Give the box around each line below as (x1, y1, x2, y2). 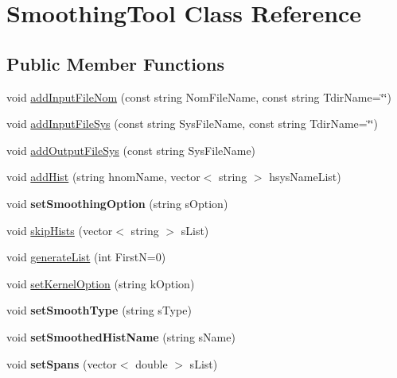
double (135, 355, 168, 372)
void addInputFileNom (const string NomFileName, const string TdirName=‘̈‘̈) (6, 88, 391, 105)
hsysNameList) (269, 168, 341, 185)
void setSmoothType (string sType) (6, 302, 192, 318)
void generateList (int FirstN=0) (6, 249, 166, 265)
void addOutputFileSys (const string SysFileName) (6, 141, 256, 158)
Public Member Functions (6, 51, 224, 75)
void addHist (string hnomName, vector (6, 168, 200, 185)
